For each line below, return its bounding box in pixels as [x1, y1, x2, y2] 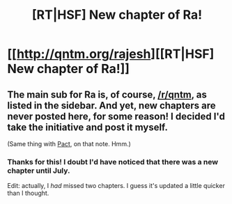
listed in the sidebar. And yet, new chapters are [7, 100, 216, 111]
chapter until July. [7, 166, 70, 175]
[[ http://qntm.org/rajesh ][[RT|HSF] [7, 46, 215, 62]
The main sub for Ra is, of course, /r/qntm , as [7, 88, 208, 100]
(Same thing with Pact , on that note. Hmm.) [7, 140, 131, 148]
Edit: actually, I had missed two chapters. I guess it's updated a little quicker [7, 182, 225, 190]
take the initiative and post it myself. [7, 121, 169, 133]
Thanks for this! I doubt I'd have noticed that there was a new [7, 157, 218, 166]
